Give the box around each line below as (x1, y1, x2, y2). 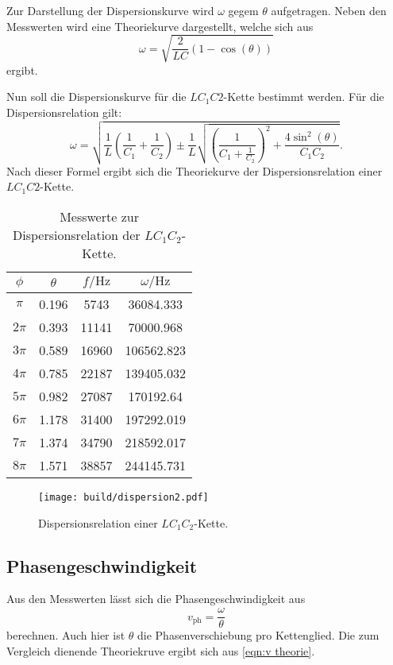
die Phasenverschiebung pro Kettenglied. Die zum (137, 627, 380, 644)
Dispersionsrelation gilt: (6, 103, 122, 120)
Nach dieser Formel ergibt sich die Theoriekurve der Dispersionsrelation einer (6, 162, 383, 179)
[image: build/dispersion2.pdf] (38, 491, 209, 503)
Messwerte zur (60, 207, 139, 226)
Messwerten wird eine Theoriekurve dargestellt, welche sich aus (6, 17, 314, 34)
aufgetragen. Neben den (271, 2, 387, 18)
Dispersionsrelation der (12, 225, 141, 244)
